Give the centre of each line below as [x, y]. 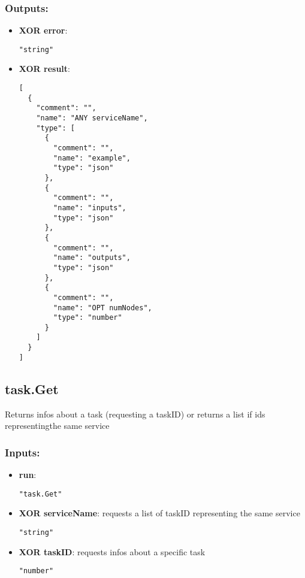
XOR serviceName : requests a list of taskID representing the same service [159, 513]
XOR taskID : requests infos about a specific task [112, 551]
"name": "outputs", [92, 258]
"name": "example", [92, 158]
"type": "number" [88, 318]
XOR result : [45, 69]
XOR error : [43, 30]
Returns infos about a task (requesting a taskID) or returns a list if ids [135, 414]
